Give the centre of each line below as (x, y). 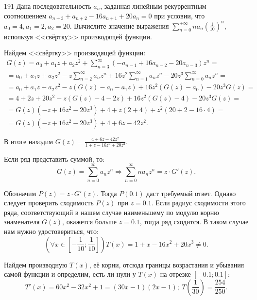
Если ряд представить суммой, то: (54, 158)
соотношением (25, 15)
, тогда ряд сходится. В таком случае (194, 222)
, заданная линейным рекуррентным (153, 6)
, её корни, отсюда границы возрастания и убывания (167, 264)
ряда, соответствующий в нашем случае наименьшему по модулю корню (111, 212)
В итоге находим (29, 141)
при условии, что (180, 15)
